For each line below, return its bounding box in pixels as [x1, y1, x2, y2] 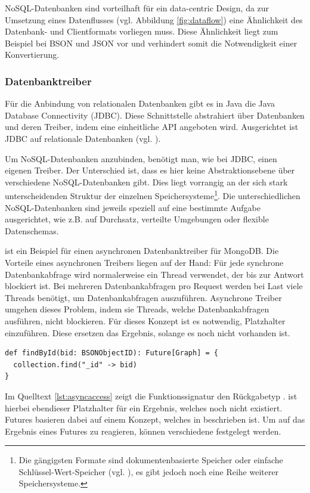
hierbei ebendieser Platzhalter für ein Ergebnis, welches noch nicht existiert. [5, 401, 283, 414]
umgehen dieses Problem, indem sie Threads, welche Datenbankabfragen [5, 303, 269, 315]
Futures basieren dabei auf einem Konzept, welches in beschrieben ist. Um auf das [5, 413, 305, 426]
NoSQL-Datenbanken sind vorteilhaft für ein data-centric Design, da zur [5, 2, 269, 14]
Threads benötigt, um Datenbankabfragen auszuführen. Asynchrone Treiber [5, 291, 282, 303]
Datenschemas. [5, 224, 59, 237]
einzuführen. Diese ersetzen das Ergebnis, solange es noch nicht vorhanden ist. [5, 326, 290, 339]
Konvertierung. [5, 48, 60, 61]
